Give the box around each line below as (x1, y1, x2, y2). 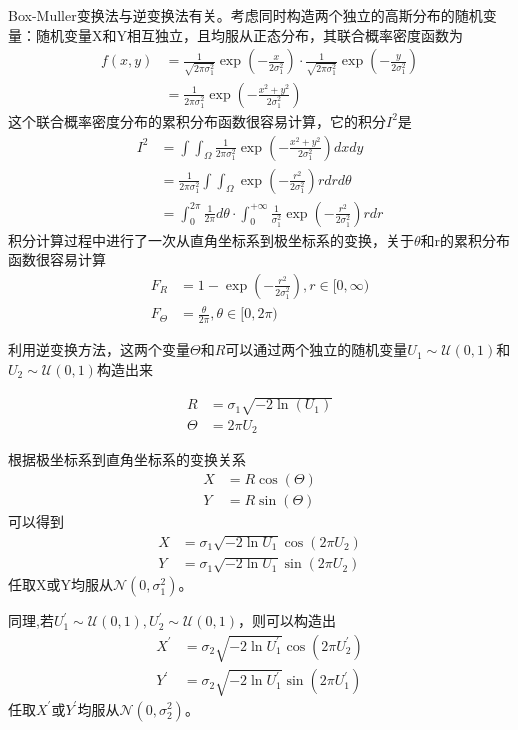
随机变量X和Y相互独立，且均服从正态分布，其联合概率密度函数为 (35, 24, 463, 45)
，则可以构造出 (238, 610, 337, 631)
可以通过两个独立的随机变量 (225, 339, 408, 360)
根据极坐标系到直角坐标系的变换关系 (8, 449, 246, 470)
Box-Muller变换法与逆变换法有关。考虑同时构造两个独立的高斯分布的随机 (8, 5, 483, 25)
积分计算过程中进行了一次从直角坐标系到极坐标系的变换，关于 (8, 229, 414, 250)
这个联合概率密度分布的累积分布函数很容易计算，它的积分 (8, 110, 386, 131)
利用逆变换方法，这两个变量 (8, 339, 190, 360)
